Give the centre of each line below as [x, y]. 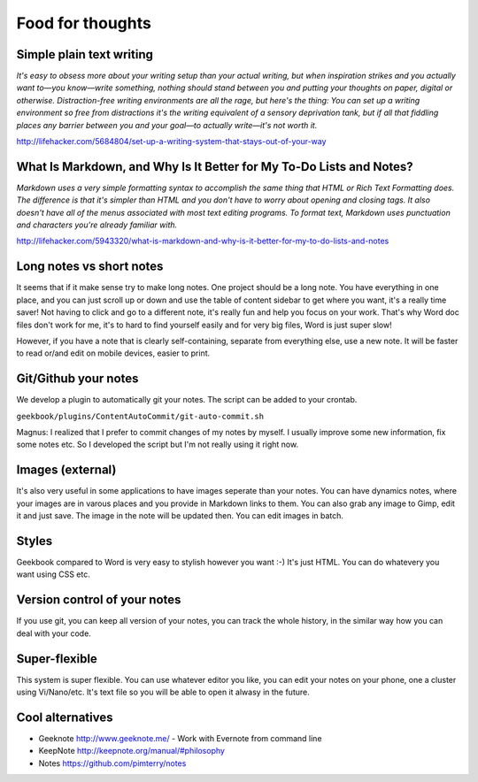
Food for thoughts [84, 23]
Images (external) [66, 470]
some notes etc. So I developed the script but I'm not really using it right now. [158, 445]
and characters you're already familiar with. [97, 225]
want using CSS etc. [53, 574]
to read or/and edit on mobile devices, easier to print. [113, 353]
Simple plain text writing [85, 54]
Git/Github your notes [77, 379]
